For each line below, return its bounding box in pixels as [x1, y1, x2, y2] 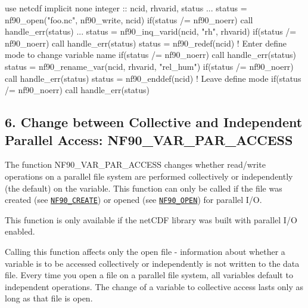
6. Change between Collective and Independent [5, 113, 303, 131]
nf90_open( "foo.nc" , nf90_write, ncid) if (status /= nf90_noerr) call [5, 13, 253, 26]
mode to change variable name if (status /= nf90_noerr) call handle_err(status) [5, 48, 297, 61]
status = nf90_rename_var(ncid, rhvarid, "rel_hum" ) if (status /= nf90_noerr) [5, 60, 294, 72]
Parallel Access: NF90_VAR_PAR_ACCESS [5, 130, 293, 149]
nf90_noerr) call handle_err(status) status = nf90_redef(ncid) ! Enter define [5, 36, 287, 49]
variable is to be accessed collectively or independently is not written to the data [5, 257, 300, 269]
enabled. [5, 225, 35, 238]
